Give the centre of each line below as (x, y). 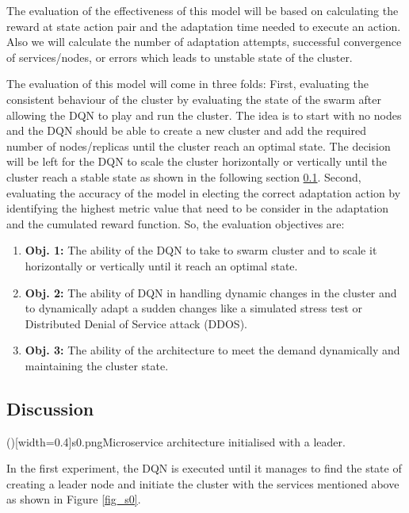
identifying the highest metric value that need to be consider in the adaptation (198, 208)
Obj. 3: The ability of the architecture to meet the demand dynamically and (212, 350)
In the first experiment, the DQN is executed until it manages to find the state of (204, 468)
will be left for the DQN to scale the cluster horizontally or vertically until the (197, 161)
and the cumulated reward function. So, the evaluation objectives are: (176, 223)
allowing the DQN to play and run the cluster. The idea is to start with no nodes (204, 115)
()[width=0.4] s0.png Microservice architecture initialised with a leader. (176, 441)
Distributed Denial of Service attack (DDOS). (136, 323)
